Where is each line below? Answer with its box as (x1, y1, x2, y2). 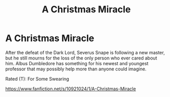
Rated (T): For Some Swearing (5, 75, 69, 82)
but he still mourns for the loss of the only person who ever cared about (5, 55, 158, 61)
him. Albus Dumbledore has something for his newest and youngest (5, 60, 149, 66)
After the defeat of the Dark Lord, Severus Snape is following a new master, (5, 49, 165, 55)
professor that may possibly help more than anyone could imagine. (5, 66, 147, 72)
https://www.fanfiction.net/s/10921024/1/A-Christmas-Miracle (5, 86, 136, 92)
